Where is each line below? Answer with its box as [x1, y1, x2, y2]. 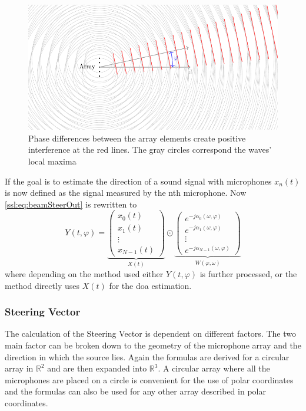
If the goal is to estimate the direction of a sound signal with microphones [5, 175, 272, 187]
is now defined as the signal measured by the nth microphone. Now [5, 186, 247, 199]
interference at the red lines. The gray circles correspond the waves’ [28, 143, 272, 156]
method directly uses [5, 279, 79, 291]
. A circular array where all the [158, 362, 270, 374]
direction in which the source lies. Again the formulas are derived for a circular [5, 350, 290, 363]
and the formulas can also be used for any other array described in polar [5, 385, 266, 397]
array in [5, 362, 34, 374]
